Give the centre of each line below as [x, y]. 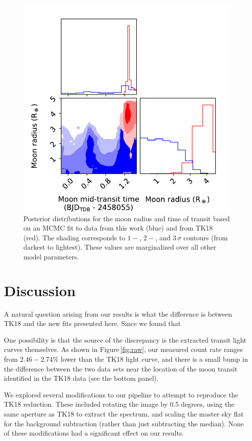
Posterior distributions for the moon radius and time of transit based [127, 218]
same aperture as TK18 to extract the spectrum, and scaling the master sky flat [124, 414]
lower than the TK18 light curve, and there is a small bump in [154, 359]
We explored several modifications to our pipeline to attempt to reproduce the [121, 394]
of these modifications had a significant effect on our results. [94, 433]
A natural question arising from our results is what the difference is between [118, 313]
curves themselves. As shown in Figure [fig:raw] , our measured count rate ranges [124, 349]
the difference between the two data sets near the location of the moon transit [121, 368]
